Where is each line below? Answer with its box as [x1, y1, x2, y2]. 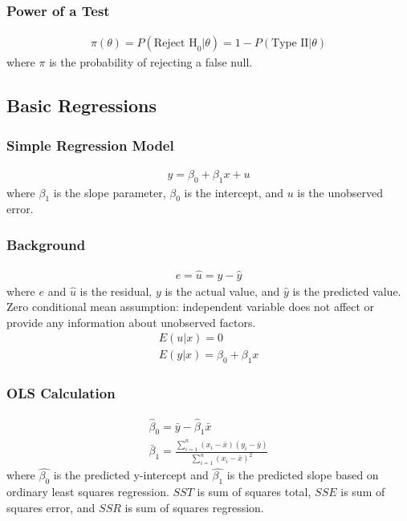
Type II [271, 38, 309, 50]
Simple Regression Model [6, 135, 174, 155]
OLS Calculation [6, 383, 116, 403]
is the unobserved [297, 184, 384, 200]
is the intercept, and [184, 184, 283, 200]
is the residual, [79, 282, 153, 299]
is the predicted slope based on [226, 466, 379, 483]
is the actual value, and [165, 282, 280, 299]
